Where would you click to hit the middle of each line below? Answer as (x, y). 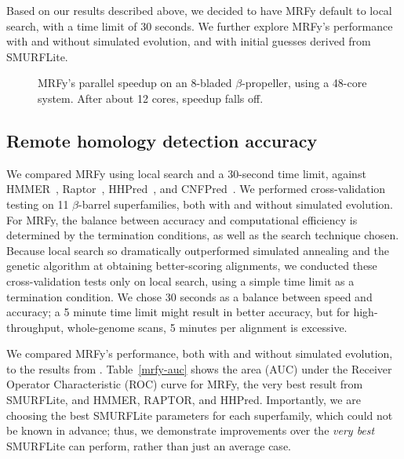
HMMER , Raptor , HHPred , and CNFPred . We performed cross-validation (196, 189)
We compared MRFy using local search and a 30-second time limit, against (186, 173)
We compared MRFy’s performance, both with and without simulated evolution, (200, 353)
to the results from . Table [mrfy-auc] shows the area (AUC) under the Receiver (199, 368)
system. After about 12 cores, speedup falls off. (151, 98)
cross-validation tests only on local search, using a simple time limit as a (180, 280)
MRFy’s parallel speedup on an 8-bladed (135, 83)
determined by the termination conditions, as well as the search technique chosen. (203, 235)
